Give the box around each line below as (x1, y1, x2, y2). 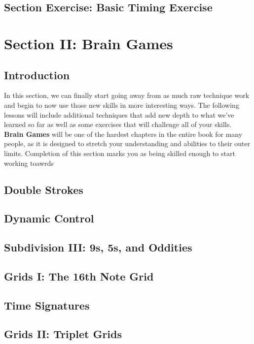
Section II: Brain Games (4, 33, 173, 53)
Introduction (4, 67, 70, 82)
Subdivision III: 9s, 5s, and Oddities (4, 240, 192, 255)
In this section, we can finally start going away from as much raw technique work (4, 90, 250, 100)
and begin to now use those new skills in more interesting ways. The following (4, 99, 239, 110)
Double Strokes (4, 182, 83, 197)
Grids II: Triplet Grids (4, 326, 122, 342)
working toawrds (4, 157, 54, 168)
